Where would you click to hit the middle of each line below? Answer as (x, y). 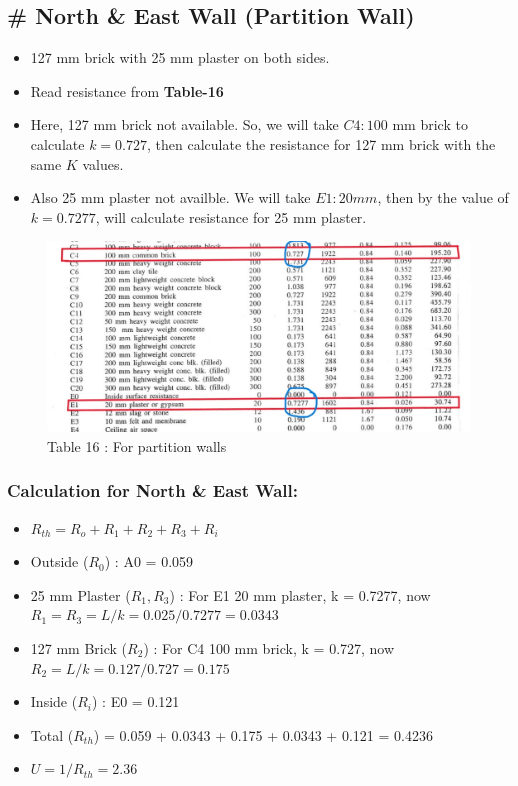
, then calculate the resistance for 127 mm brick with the (321, 143)
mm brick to (430, 124)
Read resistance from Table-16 (127, 90)
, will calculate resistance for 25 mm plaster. (231, 216)
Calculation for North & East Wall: (152, 490)
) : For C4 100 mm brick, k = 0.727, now (269, 648)
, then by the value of (443, 197)
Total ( (52, 734)
